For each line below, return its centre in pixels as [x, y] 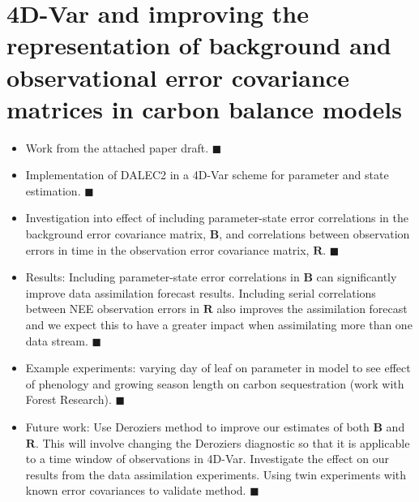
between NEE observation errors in [112, 309]
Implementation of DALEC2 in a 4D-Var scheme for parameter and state [207, 175]
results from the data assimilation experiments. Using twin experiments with [216, 474]
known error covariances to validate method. [136, 490]
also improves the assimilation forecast [312, 309]
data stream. [57, 340]
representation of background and [199, 45]
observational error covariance [178, 77]
